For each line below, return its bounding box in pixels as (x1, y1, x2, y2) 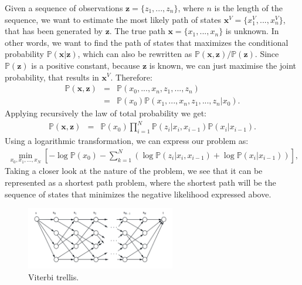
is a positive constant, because (31, 59, 140, 71)
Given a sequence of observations (5, 2, 123, 14)
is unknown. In (225, 25, 279, 37)
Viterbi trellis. (28, 270, 79, 283)
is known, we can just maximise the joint (149, 59, 297, 71)
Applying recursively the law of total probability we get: (5, 107, 206, 119)
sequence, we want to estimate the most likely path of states (5, 13, 221, 25)
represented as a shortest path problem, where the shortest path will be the (5, 176, 276, 188)
